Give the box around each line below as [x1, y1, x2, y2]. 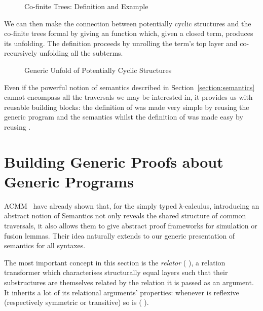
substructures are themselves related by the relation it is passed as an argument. [4, 277, 254, 287]
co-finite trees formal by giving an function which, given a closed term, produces [4, 28, 253, 38]
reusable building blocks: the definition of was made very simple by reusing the [4, 101, 249, 112]
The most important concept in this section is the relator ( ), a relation [4, 257, 226, 267]
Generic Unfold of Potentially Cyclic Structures [24, 64, 172, 75]
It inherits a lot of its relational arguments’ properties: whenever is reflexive [4, 287, 239, 297]
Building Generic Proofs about [4, 151, 223, 172]
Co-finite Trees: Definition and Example [24, 1, 148, 11]
